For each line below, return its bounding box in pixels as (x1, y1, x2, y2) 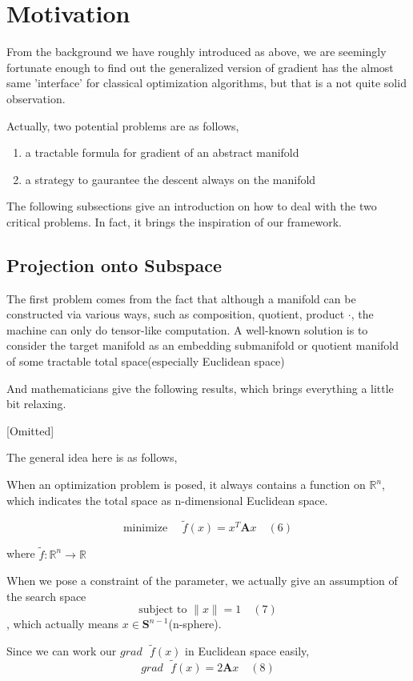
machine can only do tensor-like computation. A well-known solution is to (6, 321, 368, 338)
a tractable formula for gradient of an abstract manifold (25, 144, 299, 161)
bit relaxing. (6, 395, 66, 412)
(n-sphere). (168, 615, 222, 632)
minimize (122, 523, 168, 535)
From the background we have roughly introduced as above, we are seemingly (6, 43, 387, 60)
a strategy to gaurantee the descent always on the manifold (25, 170, 316, 187)
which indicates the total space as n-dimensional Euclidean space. (6, 491, 328, 508)
